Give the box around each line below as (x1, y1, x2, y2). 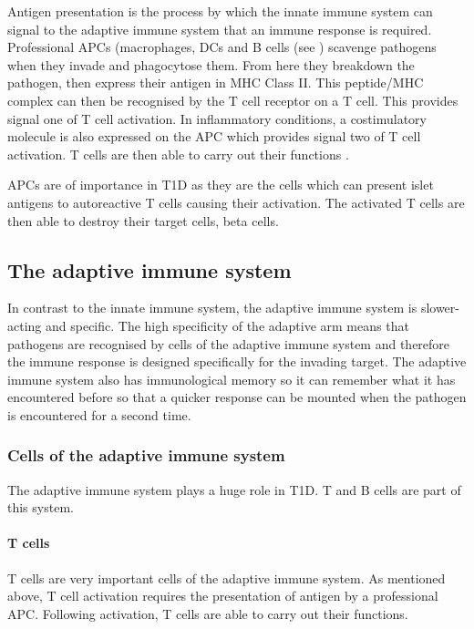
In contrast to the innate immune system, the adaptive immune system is (7, 298, 417, 317)
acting (7, 315, 42, 335)
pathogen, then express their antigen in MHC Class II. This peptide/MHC (7, 73, 424, 92)
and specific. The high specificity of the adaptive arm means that (45, 315, 409, 335)
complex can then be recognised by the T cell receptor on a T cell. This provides (7, 90, 459, 109)
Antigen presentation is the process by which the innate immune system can (7, 2, 433, 20)
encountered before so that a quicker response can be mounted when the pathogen (7, 387, 467, 407)
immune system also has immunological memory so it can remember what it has (7, 369, 456, 388)
